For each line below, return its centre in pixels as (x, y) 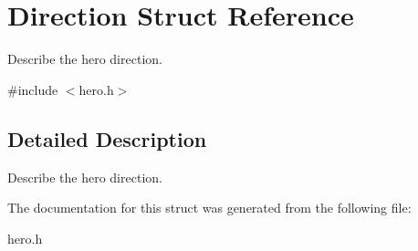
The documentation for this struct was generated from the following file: (209, 208)
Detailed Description (107, 138)
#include (33, 89)
